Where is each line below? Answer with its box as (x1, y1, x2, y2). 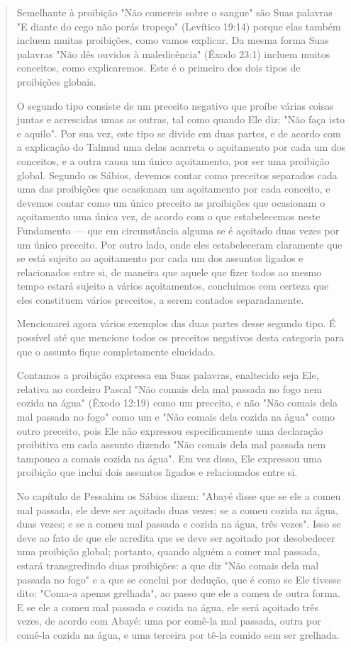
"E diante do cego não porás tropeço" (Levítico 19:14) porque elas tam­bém (16, 18, 341, 33)
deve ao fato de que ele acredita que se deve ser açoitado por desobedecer (16, 530, 335, 545)
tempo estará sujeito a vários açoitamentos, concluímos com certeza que (16, 278, 329, 293)
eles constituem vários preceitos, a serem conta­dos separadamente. (16, 292, 304, 307)
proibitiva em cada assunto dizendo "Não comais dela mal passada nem (16, 437, 326, 452)
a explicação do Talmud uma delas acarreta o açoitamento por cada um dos (16, 140, 346, 154)
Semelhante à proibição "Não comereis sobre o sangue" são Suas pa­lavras (16, 5, 333, 19)
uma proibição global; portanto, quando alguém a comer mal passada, (16, 544, 321, 559)
